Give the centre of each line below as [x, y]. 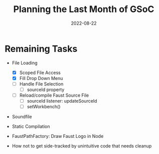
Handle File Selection [41, 84]
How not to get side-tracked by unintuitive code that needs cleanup [82, 146]
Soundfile [22, 117]
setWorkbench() [44, 107]
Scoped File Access [40, 72]
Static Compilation [31, 126]
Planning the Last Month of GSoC [84, 9]
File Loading [25, 63]
